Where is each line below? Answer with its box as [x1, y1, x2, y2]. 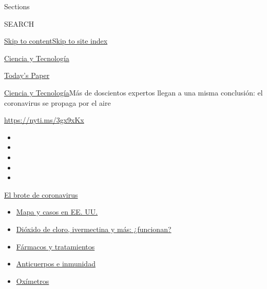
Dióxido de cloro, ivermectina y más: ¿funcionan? [16, 223, 171, 234]
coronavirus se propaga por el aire [4, 97, 111, 108]
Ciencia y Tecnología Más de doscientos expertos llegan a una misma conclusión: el [4, 87, 263, 98]
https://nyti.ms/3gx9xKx [4, 114, 84, 125]
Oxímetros [16, 275, 49, 286]
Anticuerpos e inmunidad [16, 258, 96, 269]
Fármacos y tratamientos [16, 241, 95, 252]
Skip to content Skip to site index [4, 35, 108, 46]
